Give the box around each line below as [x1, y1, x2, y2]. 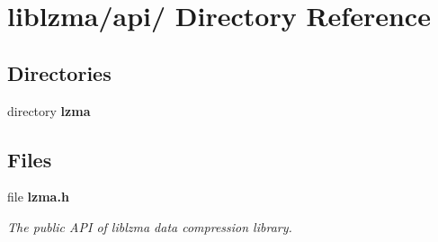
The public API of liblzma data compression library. [7, 217, 292, 236]
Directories [7, 58, 112, 86]
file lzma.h [7, 187, 69, 206]
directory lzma [7, 101, 91, 120]
